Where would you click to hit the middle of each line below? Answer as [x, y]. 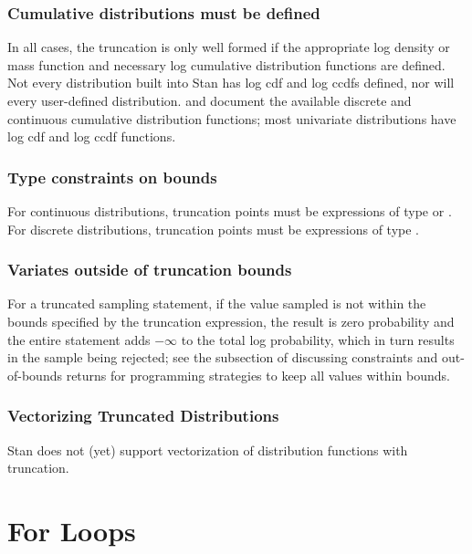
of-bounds [35, 375]
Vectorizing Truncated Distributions [143, 416]
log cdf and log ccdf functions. [92, 136]
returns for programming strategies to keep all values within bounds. [258, 375]
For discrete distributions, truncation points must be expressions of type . [213, 229]
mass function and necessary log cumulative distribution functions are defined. [226, 64]
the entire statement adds [79, 339]
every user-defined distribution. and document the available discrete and [210, 100]
